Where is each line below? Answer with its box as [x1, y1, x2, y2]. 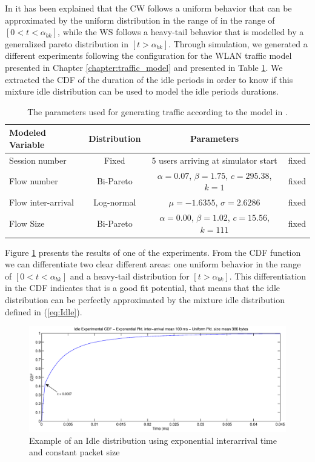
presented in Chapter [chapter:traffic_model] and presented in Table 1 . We [5, 61, 283, 73]
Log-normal [93, 196, 136, 209]
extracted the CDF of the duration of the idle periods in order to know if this [5, 73, 293, 85]
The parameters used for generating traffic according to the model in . [27, 105, 288, 118]
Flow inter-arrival [9, 196, 74, 209]
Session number [9, 153, 67, 166]
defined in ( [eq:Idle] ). [5, 305, 82, 318]
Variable [9, 138, 45, 150]
